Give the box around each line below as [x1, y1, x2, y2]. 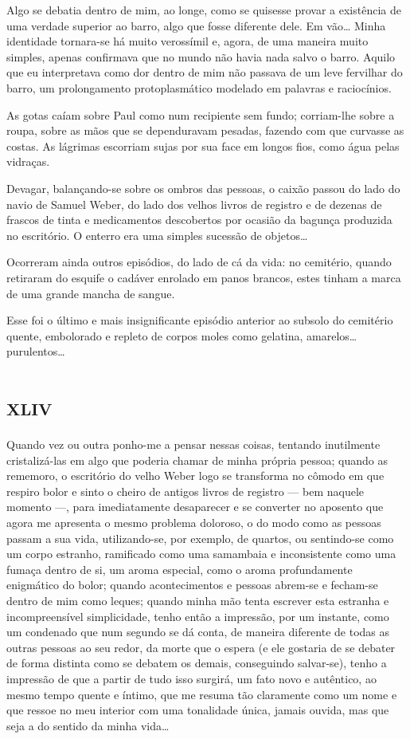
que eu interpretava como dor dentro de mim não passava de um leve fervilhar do [6, 64, 403, 81]
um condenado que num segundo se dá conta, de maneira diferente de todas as [6, 623, 390, 640]
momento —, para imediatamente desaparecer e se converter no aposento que [6, 498, 384, 515]
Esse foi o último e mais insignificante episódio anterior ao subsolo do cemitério [6, 312, 393, 328]
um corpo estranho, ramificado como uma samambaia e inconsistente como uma [6, 545, 396, 562]
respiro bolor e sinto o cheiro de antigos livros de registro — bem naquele [6, 482, 365, 499]
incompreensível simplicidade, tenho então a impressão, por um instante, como [6, 607, 389, 624]
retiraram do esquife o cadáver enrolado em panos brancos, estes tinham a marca [6, 269, 401, 285]
